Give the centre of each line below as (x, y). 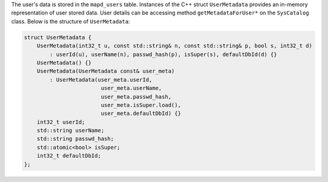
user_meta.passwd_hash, (136, 96)
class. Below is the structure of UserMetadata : (71, 21)
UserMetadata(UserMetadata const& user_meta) (106, 71)
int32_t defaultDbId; (69, 156)
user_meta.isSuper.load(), (141, 105)
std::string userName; (70, 131)
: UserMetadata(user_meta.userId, (101, 80)
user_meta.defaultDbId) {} (141, 114)
